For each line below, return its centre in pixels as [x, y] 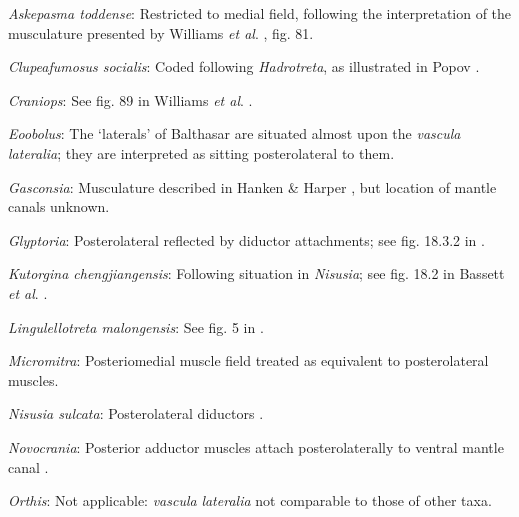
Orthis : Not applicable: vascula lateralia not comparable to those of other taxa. [250, 500]
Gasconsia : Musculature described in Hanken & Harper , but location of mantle [252, 186]
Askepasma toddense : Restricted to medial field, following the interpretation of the [260, 13]
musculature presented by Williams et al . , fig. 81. [161, 32]
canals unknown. [59, 206]
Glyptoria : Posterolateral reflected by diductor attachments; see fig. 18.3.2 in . [246, 239]
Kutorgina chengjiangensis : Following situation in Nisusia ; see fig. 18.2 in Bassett [256, 273]
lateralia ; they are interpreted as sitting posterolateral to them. [201, 152]
